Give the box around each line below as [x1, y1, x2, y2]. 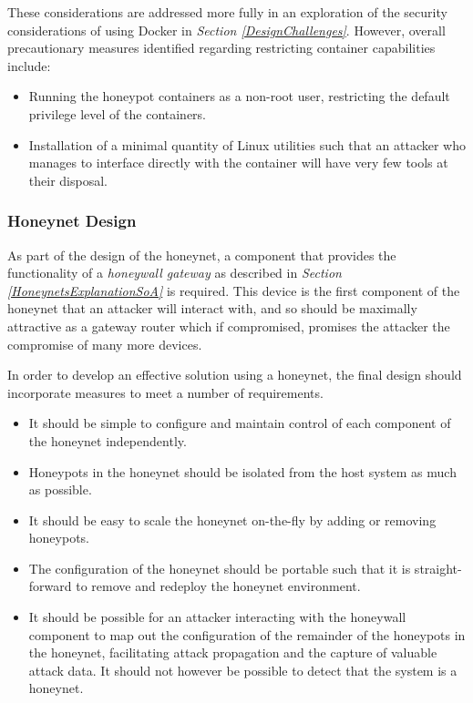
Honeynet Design [7, 209, 137, 232]
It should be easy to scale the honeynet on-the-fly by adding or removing [28, 510, 437, 529]
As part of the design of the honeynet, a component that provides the [7, 245, 396, 264]
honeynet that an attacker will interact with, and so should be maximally [7, 299, 417, 318]
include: [7, 56, 51, 75]
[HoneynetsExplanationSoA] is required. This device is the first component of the [7, 280, 460, 300]
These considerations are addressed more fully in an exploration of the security [7, 3, 447, 21]
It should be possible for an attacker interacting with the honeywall [28, 607, 406, 627]
